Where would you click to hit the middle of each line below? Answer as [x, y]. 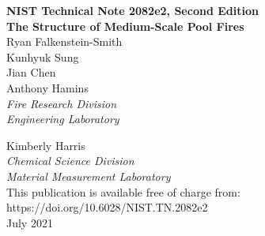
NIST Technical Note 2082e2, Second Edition [132, 10]
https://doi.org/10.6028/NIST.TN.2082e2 [107, 207]
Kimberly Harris [46, 145]
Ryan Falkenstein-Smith [64, 41]
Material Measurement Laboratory [89, 176]
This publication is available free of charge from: [123, 191]
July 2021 [30, 222]
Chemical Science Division [70, 161]
